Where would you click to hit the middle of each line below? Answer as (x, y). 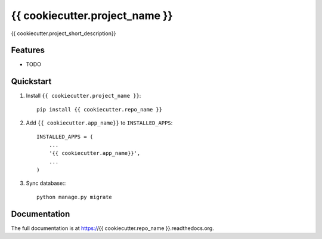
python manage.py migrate (75, 197)
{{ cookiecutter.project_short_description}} (64, 33)
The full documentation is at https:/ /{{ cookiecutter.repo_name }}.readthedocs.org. (112, 228)
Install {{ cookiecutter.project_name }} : (83, 96)
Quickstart (31, 81)
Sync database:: (46, 183)
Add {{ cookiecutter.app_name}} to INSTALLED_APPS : (99, 123)
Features (28, 50)
